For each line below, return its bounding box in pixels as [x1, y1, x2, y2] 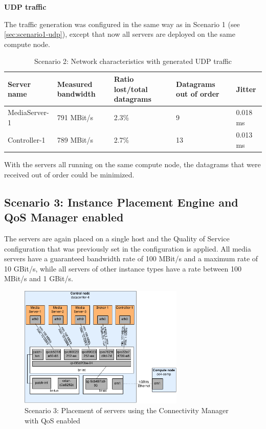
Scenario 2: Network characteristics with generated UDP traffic [34, 56, 232, 66]
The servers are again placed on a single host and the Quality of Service [4, 233, 230, 243]
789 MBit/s [57, 134, 94, 145]
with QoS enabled [25, 415, 80, 426]
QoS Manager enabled [4, 209, 124, 225]
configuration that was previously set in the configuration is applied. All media [4, 243, 251, 254]
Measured [57, 78, 93, 89]
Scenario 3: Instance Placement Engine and [4, 194, 238, 210]
